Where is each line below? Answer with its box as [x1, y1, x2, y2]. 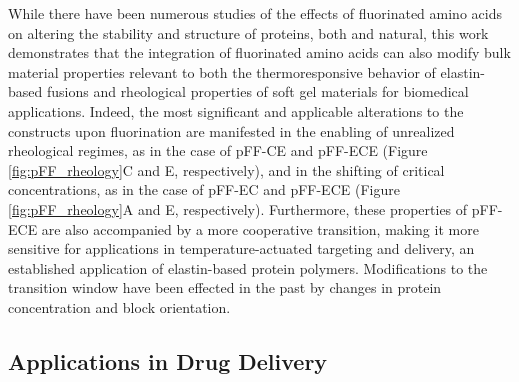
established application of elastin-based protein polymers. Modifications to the [8, 257, 488, 278]
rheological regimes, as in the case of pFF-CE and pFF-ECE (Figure [8, 140, 428, 161]
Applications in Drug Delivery [8, 345, 328, 376]
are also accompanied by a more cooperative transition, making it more [41, 218, 479, 239]
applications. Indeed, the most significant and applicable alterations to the [8, 100, 464, 121]
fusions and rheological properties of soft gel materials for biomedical [46, 81, 469, 102]
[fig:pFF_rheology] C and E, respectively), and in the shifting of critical [8, 159, 445, 180]
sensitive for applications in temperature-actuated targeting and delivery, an [8, 238, 475, 259]
